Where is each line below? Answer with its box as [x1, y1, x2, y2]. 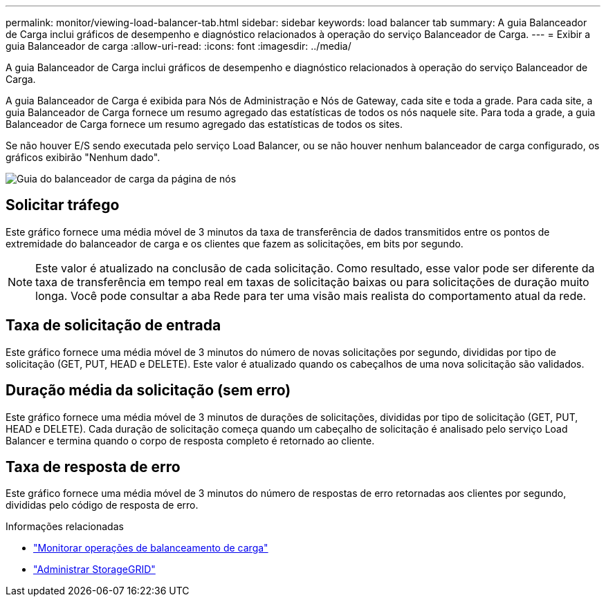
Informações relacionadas [6, 520, 124, 533]
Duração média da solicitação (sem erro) [6, 382, 291, 399]
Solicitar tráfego [6, 196, 120, 214]
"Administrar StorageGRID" [33, 563, 156, 576]
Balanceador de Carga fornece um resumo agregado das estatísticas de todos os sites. [6, 118, 403, 130]
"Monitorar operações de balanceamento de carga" [33, 542, 268, 554]
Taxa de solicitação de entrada [6, 317, 221, 335]
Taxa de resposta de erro [6, 458, 181, 476]
